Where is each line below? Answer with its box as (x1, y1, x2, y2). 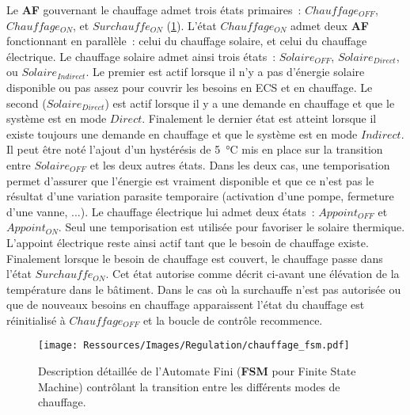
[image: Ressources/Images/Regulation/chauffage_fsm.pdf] (38, 340, 350, 352)
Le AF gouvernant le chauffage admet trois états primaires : (6, 2, 302, 17)
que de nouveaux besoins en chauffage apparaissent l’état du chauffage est (6, 296, 365, 313)
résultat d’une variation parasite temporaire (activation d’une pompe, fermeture (6, 188, 394, 204)
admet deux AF (290, 17, 369, 33)
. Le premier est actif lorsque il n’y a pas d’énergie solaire (85, 63, 365, 80)
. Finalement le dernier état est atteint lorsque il (142, 110, 377, 127)
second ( (6, 94, 47, 111)
